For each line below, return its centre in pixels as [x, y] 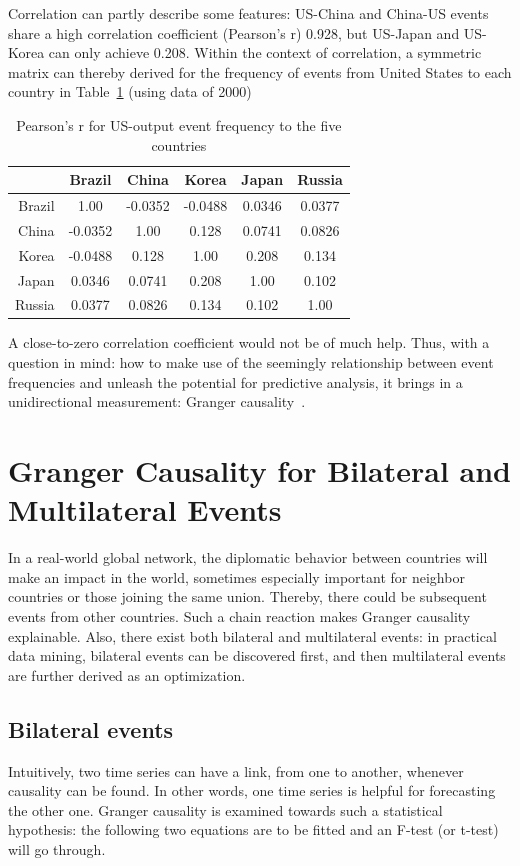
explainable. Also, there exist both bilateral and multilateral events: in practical [252, 635]
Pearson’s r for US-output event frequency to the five [179, 124]
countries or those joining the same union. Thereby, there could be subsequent [247, 596]
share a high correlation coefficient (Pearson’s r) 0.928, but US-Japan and [234, 32]
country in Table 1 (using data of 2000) [130, 91]
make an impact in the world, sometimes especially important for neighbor [236, 576]
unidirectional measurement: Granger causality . [157, 401]
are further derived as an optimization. [127, 674]
